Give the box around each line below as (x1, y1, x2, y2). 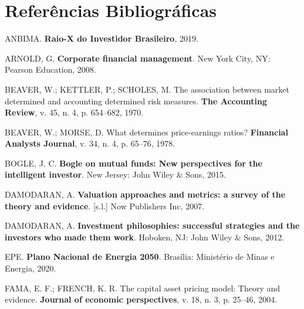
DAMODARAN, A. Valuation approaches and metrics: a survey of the (5, 188, 286, 201)
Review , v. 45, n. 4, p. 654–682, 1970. (5, 106, 144, 118)
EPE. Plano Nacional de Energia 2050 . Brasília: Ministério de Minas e (5, 250, 275, 263)
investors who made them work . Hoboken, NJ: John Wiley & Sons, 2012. (5, 230, 285, 243)
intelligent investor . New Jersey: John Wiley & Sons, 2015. (5, 168, 226, 181)
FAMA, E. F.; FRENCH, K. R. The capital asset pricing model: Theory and (5, 281, 281, 294)
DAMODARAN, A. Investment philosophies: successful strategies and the (5, 219, 300, 232)
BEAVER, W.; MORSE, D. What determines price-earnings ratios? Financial (5, 125, 288, 138)
